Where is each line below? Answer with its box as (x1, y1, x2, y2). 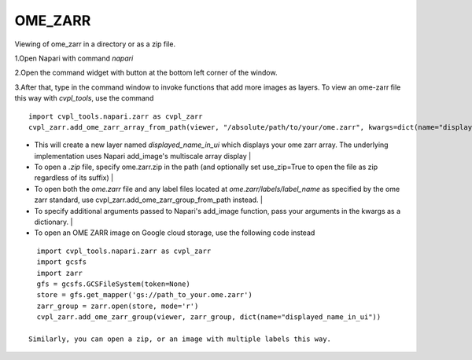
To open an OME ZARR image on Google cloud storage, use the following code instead (34, 228, 315, 237)
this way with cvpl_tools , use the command (14, 94, 154, 103)
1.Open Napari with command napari (14, 53, 134, 63)
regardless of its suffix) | (34, 173, 114, 182)
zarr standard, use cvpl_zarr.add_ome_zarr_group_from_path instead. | (34, 195, 264, 204)
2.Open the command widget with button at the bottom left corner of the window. (14, 68, 278, 78)
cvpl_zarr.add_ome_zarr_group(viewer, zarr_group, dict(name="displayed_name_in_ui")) (36, 313, 382, 321)
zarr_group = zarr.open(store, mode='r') (36, 301, 199, 310)
